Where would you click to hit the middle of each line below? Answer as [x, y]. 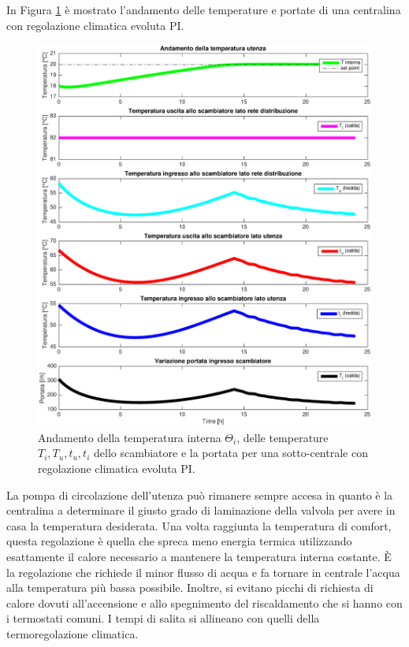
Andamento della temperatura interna [130, 437]
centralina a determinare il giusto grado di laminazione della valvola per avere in [201, 510]
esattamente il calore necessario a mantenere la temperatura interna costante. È [199, 557]
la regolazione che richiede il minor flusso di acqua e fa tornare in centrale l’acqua [203, 572]
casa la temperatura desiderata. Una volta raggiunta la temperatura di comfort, [199, 525]
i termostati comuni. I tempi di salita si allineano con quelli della [163, 618]
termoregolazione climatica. [73, 634]
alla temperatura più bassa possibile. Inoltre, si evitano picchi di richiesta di [190, 588]
